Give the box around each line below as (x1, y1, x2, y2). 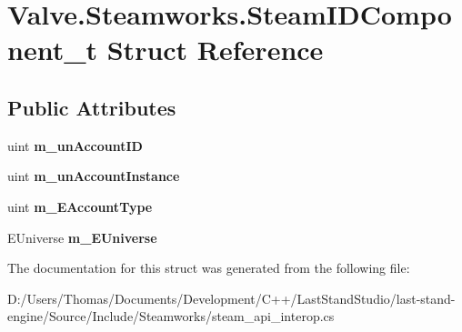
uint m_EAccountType (7, 196, 153, 216)
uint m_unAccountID (7, 136, 143, 155)
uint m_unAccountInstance (7, 166, 180, 186)
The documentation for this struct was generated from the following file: (7, 258, 410, 277)
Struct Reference (106, 31, 324, 68)
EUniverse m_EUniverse (7, 227, 157, 246)
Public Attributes (7, 93, 176, 121)
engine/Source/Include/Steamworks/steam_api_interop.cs (7, 307, 335, 326)
